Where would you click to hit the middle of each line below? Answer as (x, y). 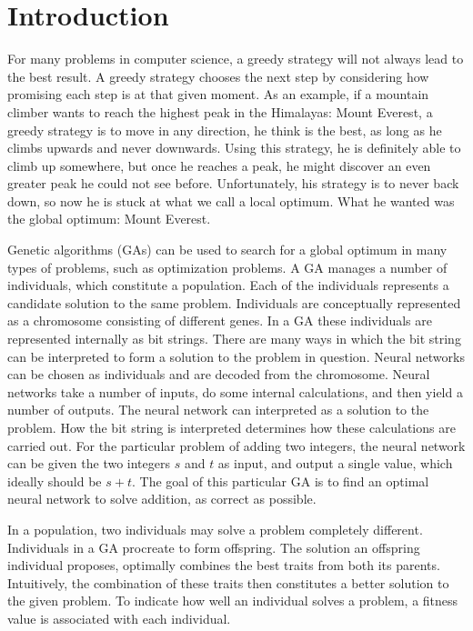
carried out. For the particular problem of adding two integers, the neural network (236, 445)
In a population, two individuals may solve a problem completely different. (215, 529)
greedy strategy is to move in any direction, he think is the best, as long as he (225, 130)
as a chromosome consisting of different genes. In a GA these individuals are (220, 321)
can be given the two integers (89, 463)
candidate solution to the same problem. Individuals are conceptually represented (234, 302)
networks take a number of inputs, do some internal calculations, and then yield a (235, 391)
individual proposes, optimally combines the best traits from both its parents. (224, 565)
